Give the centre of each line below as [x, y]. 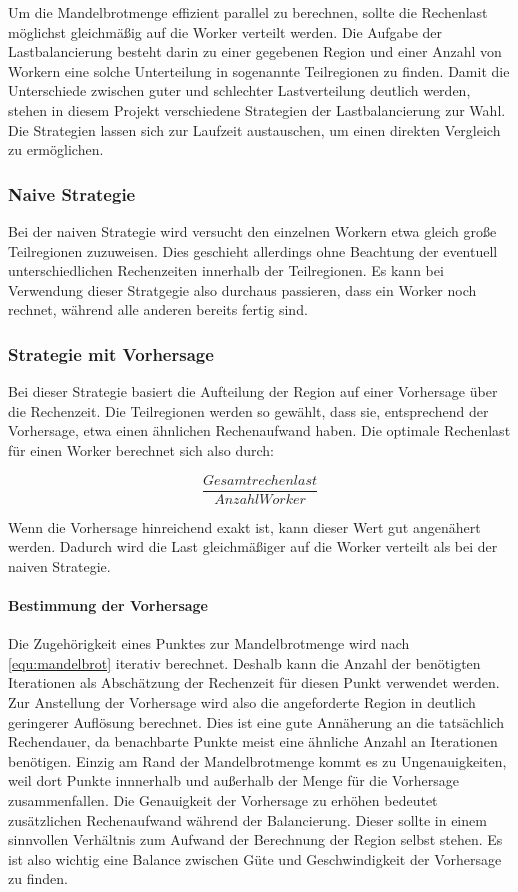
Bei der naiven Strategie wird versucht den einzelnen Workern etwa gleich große [252, 230]
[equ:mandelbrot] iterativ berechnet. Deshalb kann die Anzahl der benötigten [244, 662]
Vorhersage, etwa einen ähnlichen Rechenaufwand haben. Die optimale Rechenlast [259, 430]
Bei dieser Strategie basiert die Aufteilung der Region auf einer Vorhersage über [253, 391]
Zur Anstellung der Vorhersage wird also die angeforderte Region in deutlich [242, 701]
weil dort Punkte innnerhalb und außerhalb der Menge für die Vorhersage [233, 780]
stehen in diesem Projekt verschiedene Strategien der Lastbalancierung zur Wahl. [257, 109]
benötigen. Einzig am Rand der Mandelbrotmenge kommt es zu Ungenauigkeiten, [257, 760]
